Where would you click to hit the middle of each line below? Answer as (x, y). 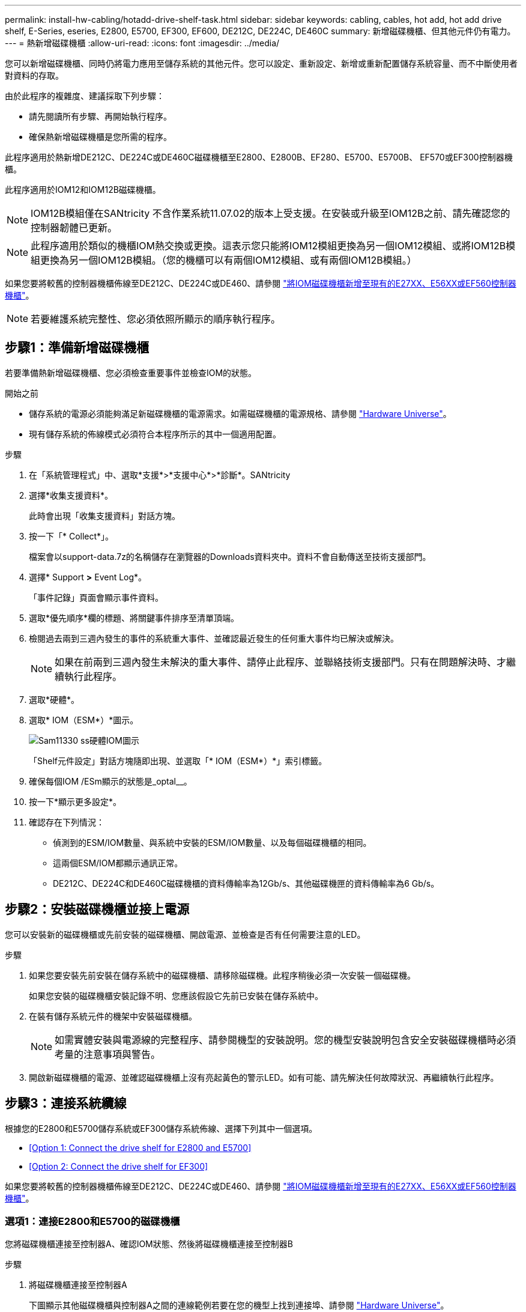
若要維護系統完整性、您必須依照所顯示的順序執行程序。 (156, 319)
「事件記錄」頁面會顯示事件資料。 (96, 597)
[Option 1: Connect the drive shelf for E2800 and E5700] (140, 1147)
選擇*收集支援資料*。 (71, 495)
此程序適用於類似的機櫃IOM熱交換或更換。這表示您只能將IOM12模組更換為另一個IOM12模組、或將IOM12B (268, 246)
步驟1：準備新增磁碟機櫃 (77, 348)
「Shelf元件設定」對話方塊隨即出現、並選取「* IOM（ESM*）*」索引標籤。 (178, 761)
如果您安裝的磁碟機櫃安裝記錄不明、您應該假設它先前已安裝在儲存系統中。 (176, 995)
